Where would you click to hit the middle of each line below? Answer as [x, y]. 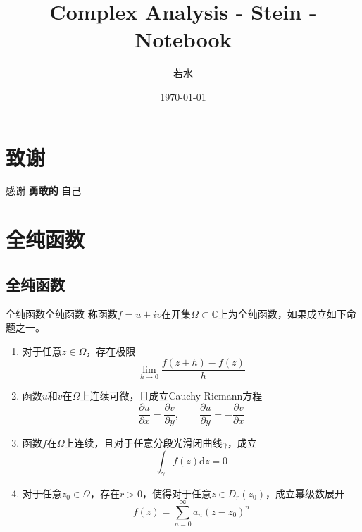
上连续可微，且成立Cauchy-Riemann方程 [171, 396]
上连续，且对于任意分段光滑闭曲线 [143, 443]
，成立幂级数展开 [305, 493]
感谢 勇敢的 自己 [44, 191]
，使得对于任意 [176, 493]
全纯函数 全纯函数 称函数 [62, 313]
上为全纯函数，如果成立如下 [282, 313]
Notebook [183, 39]
